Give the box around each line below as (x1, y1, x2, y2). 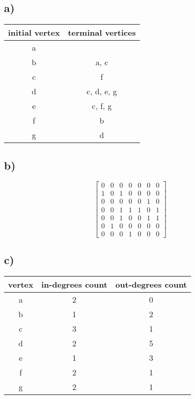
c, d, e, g (86, 85, 117, 97)
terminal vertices (68, 27, 136, 39)
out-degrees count (115, 278, 187, 290)
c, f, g (92, 100, 112, 112)
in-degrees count (41, 278, 108, 290)
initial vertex (8, 27, 60, 39)
